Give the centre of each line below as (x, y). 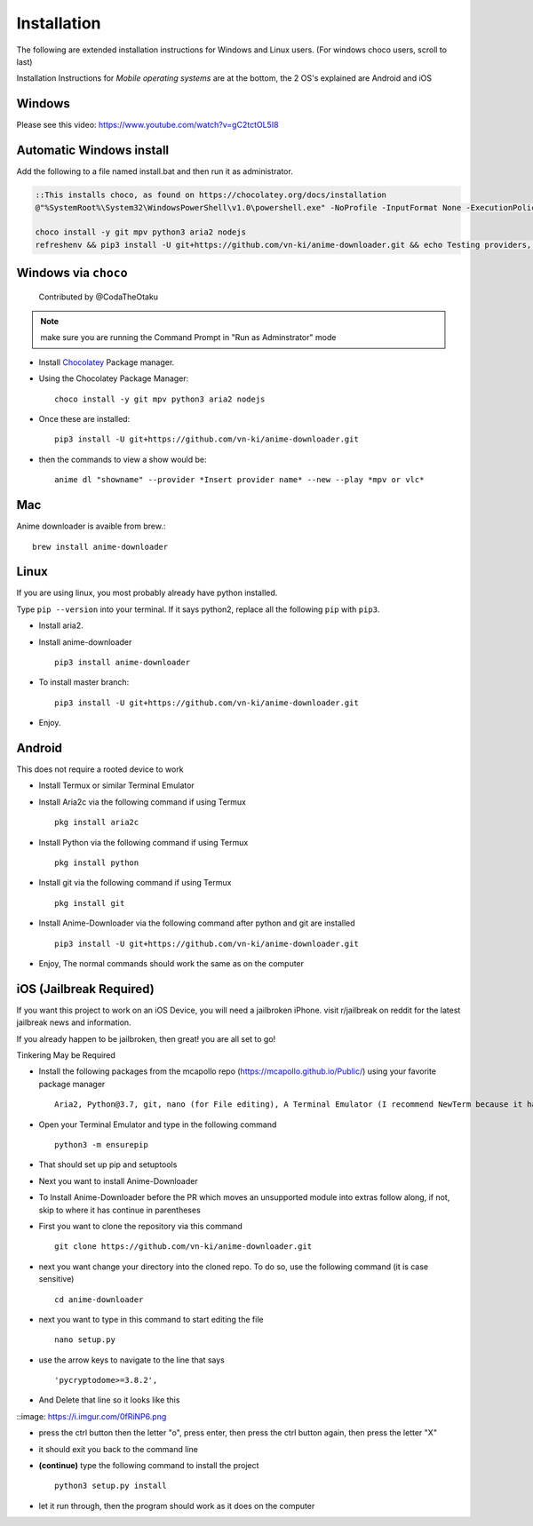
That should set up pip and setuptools (108, 1164)
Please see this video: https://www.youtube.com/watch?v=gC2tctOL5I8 (147, 125)
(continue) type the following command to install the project (149, 1466)
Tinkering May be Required (66, 1055)
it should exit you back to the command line (119, 1449)
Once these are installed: (84, 419)
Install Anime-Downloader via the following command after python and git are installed (197, 923)
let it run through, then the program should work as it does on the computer (177, 1506)
